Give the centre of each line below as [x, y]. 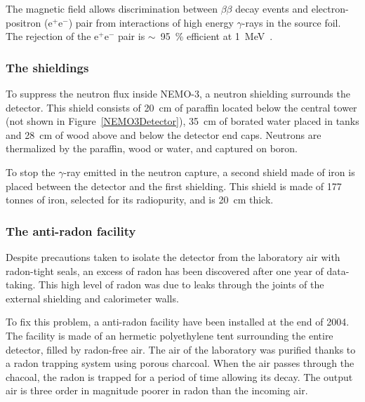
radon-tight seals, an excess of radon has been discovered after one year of [165, 270]
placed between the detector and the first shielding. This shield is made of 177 [174, 186]
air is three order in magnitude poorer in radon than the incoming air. [157, 390]
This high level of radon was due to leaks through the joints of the [181, 284]
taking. [21, 284]
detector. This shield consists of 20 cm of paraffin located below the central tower [181, 107]
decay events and [272, 8]
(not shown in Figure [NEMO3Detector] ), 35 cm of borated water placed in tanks [182, 121]
